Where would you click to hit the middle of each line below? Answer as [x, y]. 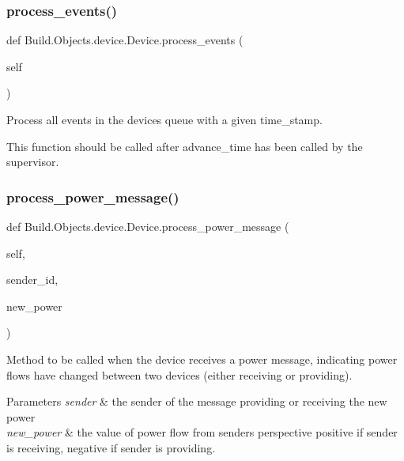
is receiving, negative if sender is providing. [111, 447]
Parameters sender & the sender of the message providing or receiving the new [197, 401]
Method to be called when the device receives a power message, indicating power [202, 359]
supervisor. [33, 162]
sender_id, [32, 280]
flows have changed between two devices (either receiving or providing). [179, 374]
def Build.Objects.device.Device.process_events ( [125, 40]
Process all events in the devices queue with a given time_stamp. [164, 119]
